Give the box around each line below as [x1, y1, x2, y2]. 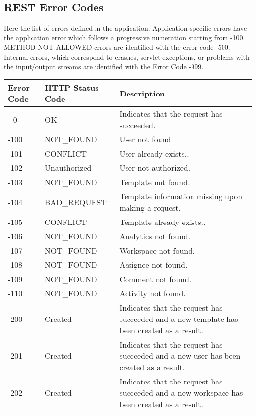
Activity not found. [119, 288, 186, 299]
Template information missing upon [119, 191, 243, 202]
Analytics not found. [119, 230, 191, 242]
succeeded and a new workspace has [119, 387, 243, 399]
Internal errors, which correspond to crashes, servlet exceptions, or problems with [4, 51, 250, 62]
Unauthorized [44, 162, 92, 174]
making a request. [119, 202, 181, 214]
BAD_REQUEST [44, 196, 107, 208]
